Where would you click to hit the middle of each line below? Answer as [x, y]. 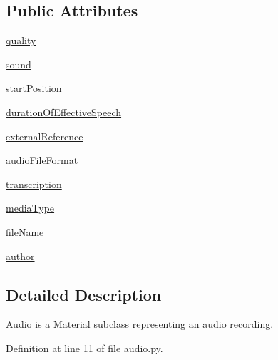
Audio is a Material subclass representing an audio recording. [140, 324]
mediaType [30, 208]
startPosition [34, 88]
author [20, 256]
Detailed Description [84, 294]
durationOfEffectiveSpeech [64, 112]
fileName [25, 231]
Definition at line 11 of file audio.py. [84, 348]
